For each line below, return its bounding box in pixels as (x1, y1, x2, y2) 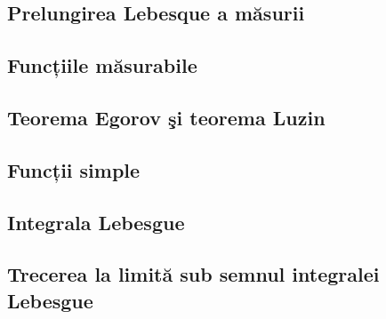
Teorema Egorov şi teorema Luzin (7, 103, 326, 131)
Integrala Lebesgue (7, 208, 185, 235)
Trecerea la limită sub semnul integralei (7, 260, 380, 288)
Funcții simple (7, 156, 141, 183)
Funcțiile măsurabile (7, 52, 197, 79)
